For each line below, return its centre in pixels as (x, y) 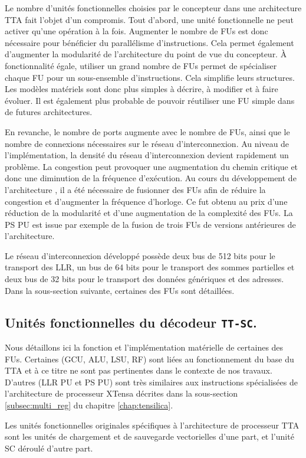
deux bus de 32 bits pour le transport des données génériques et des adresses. (144, 279)
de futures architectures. (49, 112)
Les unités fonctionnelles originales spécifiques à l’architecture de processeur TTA (152, 425)
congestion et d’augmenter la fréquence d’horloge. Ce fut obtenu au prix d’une (146, 201)
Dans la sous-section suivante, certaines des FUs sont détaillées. (120, 290)
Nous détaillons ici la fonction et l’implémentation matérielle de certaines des (144, 347)
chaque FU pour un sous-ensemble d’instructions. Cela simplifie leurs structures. (150, 77)
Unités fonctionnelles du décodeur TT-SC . (131, 322)
